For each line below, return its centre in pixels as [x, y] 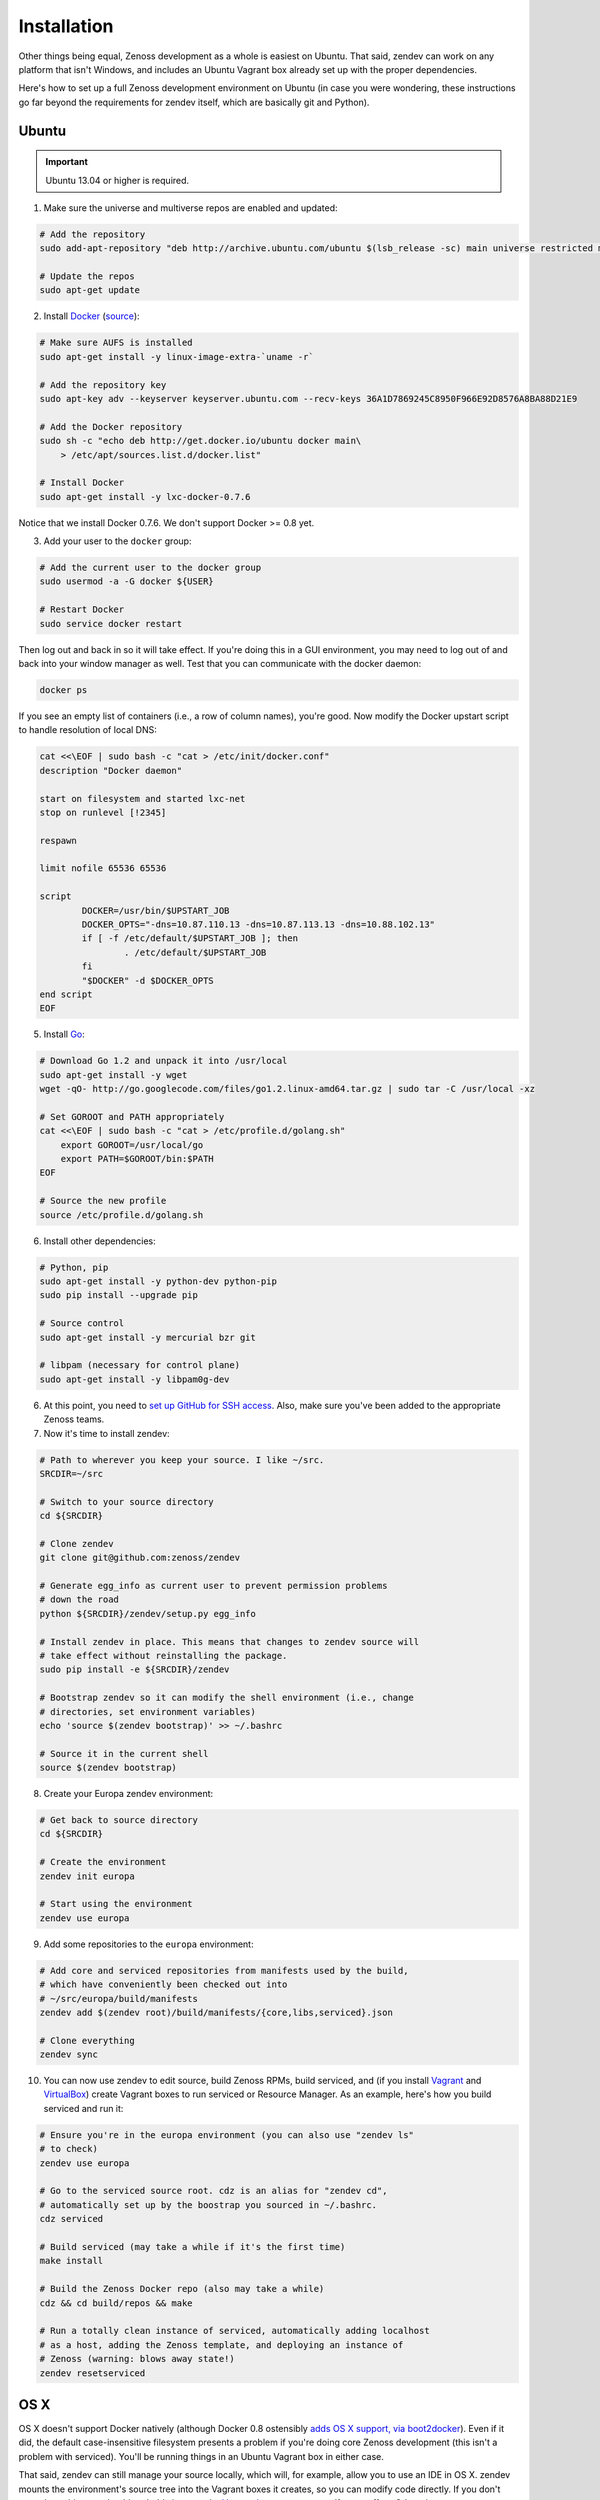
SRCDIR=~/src [71, 1473]
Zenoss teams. [74, 1419]
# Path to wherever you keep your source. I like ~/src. [182, 1459]
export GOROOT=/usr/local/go [132, 1144]
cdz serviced [71, 2219]
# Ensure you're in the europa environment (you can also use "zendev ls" [227, 2134]
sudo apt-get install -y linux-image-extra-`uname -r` [176, 356]
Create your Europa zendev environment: [128, 1794]
